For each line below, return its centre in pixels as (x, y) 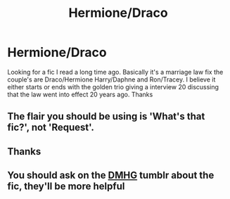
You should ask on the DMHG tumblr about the (111, 175)
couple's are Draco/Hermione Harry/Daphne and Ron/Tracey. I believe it (111, 79)
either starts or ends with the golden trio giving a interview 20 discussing (113, 86)
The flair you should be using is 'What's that (106, 116)
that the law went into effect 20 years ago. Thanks (80, 94)
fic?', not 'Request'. (51, 128)
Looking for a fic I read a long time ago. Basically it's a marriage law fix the (115, 72)
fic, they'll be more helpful (66, 187)
